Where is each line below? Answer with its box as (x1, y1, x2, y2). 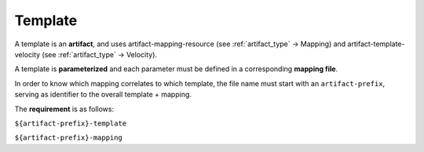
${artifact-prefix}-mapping (14, 133, 123, 143)
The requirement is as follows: (14, 104, 114, 114)
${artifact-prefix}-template (14, 118, 127, 128)
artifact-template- (347, 39, 405, 49)
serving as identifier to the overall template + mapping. (14, 90, 192, 100)
